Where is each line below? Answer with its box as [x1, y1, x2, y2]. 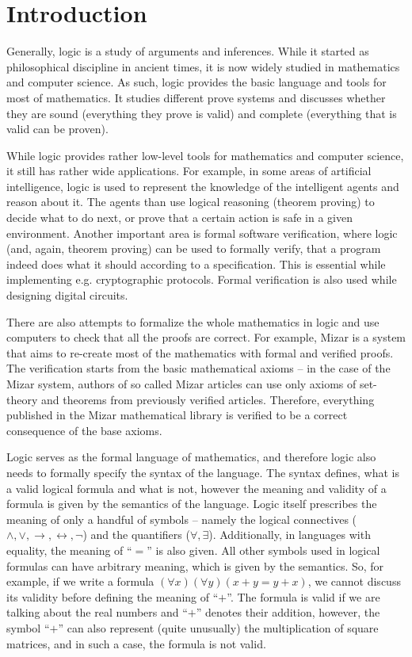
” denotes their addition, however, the [196, 604, 380, 621]
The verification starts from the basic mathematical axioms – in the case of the [6, 360, 391, 376]
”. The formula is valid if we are [227, 588, 380, 605]
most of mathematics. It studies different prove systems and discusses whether [6, 89, 386, 105]
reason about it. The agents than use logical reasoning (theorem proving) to [6, 193, 375, 210]
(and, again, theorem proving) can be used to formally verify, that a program [6, 240, 381, 257]
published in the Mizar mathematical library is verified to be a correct [6, 407, 348, 423]
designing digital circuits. [6, 287, 128, 304]
